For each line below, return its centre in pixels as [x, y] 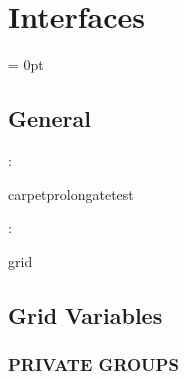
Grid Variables [85, 314]
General [49, 118]
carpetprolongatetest [71, 193]
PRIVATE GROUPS [93, 364]
